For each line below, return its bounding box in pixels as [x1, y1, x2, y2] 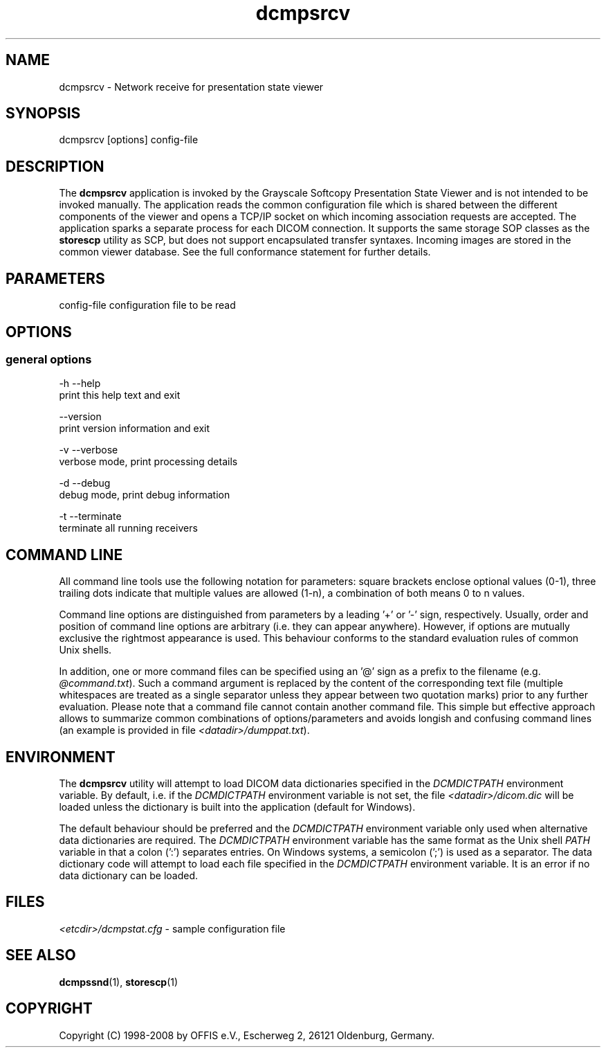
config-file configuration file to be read [59, 299, 236, 312]
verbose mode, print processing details [59, 456, 238, 468]
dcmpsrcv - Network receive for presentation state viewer [59, 80, 324, 93]
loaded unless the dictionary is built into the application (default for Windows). [59, 801, 416, 813]
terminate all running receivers [59, 522, 198, 534]
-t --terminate [59, 510, 122, 523]
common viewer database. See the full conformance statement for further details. [59, 246, 431, 258]
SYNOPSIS [6, 105, 81, 123]
